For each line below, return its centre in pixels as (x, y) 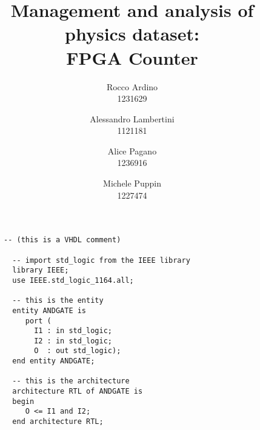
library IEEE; (41, 270)
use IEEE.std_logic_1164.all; (73, 280)
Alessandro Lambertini (132, 118)
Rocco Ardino (132, 86)
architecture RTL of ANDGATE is (78, 392)
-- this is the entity (58, 301)
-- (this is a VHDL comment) (62, 240)
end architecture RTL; (58, 422)
